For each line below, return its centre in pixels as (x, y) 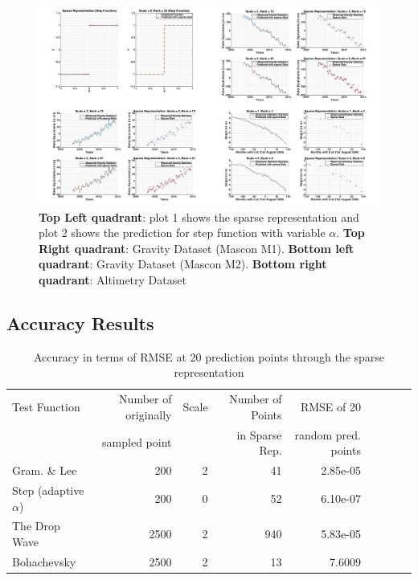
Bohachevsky (44, 561)
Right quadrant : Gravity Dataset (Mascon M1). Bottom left (197, 248)
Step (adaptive (48, 490)
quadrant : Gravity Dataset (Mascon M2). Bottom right (183, 264)
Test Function (46, 407)
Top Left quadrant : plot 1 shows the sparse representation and (199, 216)
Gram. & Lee (45, 470)
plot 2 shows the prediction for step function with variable (182, 233)
